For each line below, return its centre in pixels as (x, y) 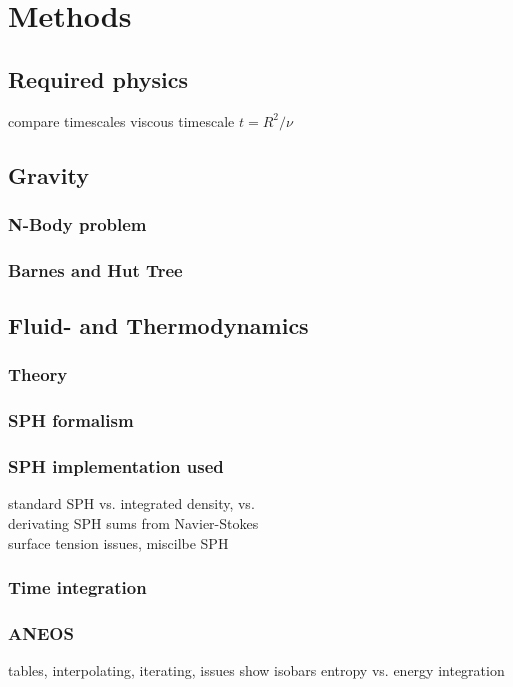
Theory (38, 374)
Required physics (98, 78)
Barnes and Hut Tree (95, 269)
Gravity (48, 174)
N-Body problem (77, 223)
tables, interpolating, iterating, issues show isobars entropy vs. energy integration (256, 670)
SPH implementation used (116, 466)
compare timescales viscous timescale (121, 120)
